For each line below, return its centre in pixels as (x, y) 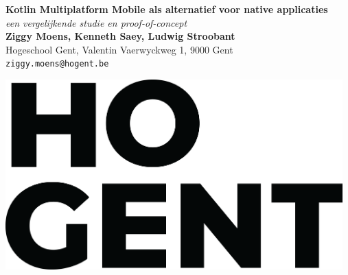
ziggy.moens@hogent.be (57, 64)
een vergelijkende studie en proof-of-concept (96, 22)
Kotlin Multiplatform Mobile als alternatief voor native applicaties (167, 9)
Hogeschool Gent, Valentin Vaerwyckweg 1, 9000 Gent (119, 49)
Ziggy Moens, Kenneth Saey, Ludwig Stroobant (120, 36)
